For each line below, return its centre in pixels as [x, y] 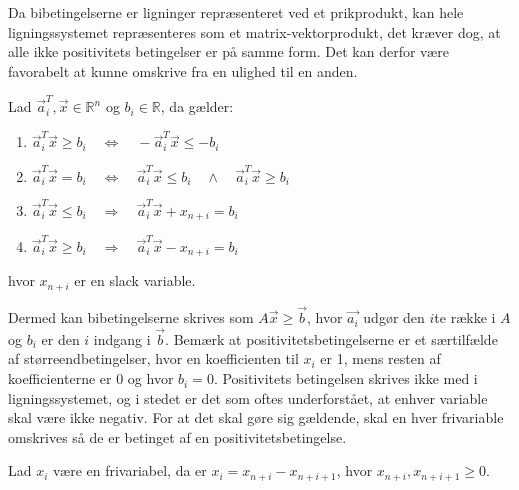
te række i [465, 317]
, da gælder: [197, 106]
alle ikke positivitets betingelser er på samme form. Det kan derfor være [228, 51]
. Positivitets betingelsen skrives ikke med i [345, 378]
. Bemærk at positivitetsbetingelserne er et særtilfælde [331, 338]
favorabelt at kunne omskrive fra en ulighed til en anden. [183, 70]
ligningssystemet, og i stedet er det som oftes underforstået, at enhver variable [248, 397]
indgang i [122, 338]
